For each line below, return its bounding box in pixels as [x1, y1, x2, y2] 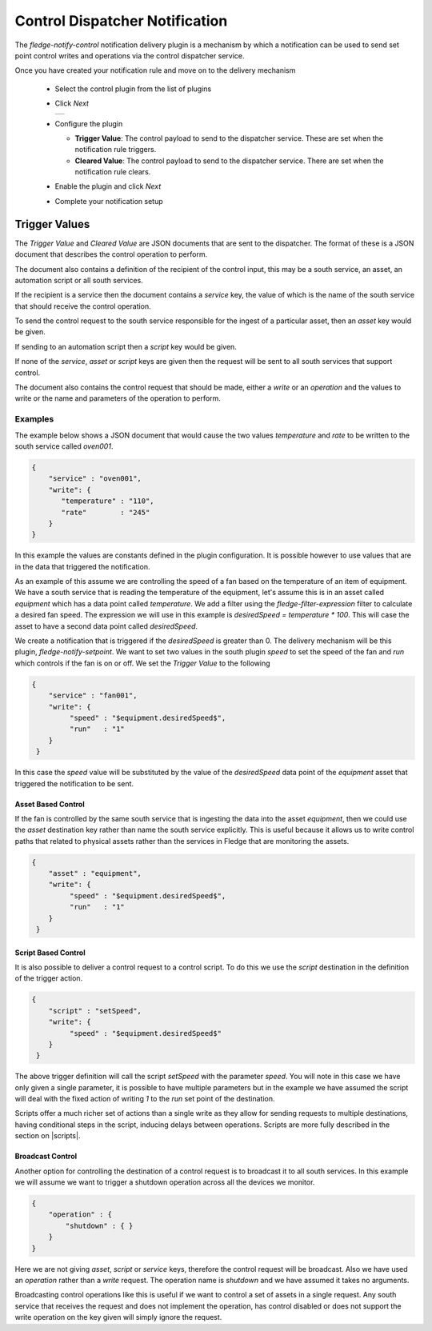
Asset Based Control [14, 799, 85, 809]
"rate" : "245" [61, 508, 150, 517]
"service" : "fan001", [48, 691, 138, 700]
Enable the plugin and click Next [54, 182, 162, 191]
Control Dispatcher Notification [14, 12, 228, 30]
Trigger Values [14, 217, 90, 231]
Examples [14, 414, 54, 425]
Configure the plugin [54, 118, 123, 128]
